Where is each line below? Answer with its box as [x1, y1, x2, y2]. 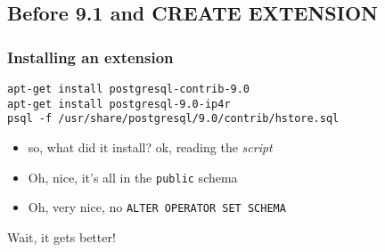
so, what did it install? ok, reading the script [28, 137, 273, 156]
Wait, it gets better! [7, 227, 116, 246]
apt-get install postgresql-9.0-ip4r [7, 97, 231, 110]
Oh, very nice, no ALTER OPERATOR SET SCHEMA [28, 198, 286, 216]
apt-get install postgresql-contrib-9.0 [7, 83, 250, 95]
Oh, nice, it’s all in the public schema [28, 167, 238, 186]
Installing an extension [7, 45, 174, 68]
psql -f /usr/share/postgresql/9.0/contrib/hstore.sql [7, 112, 340, 126]
